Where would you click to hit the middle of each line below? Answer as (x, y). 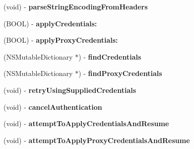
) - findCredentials (110, 56)
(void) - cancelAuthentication (53, 107)
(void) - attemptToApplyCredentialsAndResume (86, 123)
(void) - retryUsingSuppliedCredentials (70, 90)
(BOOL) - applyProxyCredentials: (61, 40)
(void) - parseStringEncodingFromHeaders (76, 6)
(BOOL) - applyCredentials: (50, 23)
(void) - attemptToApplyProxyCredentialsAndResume (97, 140)
